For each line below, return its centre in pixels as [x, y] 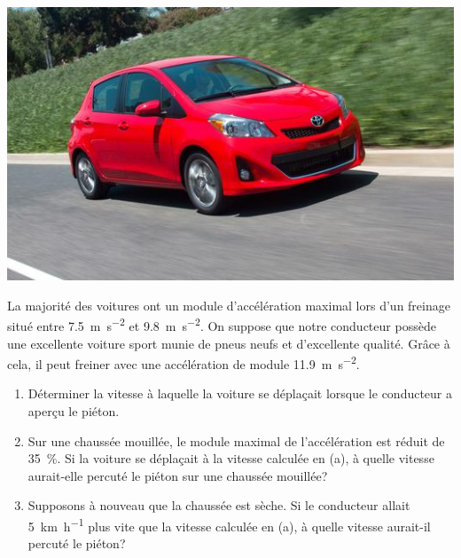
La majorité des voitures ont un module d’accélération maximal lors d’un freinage [229, 305]
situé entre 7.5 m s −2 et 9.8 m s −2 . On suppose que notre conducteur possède [222, 325]
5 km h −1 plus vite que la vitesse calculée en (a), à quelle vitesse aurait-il [229, 525]
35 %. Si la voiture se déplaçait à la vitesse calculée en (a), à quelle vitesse [231, 458]
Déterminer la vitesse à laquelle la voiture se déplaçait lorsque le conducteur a [240, 393]
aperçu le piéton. [74, 411]
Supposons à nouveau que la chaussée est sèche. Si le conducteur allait [219, 505]
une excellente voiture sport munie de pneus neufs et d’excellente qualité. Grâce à [229, 343]
